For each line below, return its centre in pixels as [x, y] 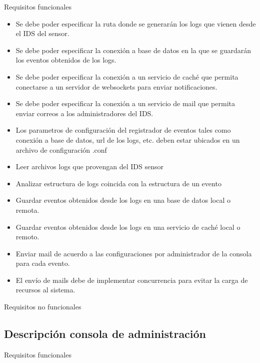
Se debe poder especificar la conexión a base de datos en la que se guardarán [133, 50]
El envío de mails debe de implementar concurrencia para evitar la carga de [132, 280]
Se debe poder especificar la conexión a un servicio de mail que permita [125, 103]
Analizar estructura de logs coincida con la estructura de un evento [118, 183]
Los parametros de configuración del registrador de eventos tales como [123, 130]
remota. [27, 210]
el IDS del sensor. [42, 33]
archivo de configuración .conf [61, 149]
